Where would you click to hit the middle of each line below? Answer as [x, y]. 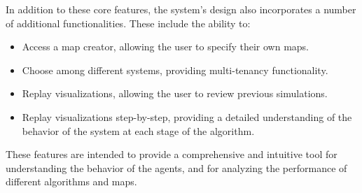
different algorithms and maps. [71, 181]
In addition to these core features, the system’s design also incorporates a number [181, 9]
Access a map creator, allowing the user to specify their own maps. [166, 47]
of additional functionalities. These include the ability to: [128, 23]
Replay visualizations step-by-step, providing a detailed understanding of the [187, 116]
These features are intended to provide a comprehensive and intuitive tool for [172, 154]
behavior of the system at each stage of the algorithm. [138, 130]
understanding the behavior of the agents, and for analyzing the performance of [176, 167]
